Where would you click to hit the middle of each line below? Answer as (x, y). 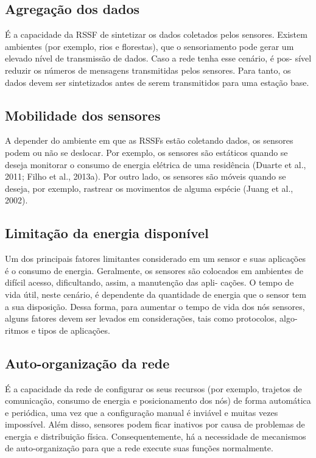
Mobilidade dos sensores (83, 115)
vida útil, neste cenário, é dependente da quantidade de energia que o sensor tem (156, 294)
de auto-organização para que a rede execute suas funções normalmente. (139, 448)
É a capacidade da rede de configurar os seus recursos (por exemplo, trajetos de (153, 388)
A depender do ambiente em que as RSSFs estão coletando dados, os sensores (149, 140)
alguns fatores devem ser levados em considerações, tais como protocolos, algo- (151, 318)
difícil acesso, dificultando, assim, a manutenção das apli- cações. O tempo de (149, 282)
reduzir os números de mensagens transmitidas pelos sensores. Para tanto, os (148, 70)
